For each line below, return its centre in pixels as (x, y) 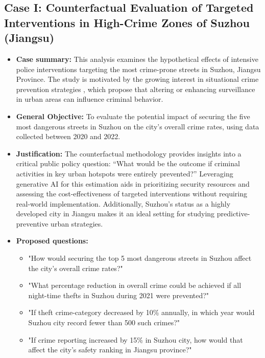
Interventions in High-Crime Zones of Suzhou (127, 22)
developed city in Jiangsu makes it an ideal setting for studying (115, 214)
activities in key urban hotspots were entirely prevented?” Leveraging (125, 173)
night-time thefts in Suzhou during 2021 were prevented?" (119, 295)
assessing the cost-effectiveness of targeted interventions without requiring (132, 194)
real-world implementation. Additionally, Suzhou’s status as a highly (123, 203)
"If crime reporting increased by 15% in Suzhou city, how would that (136, 339)
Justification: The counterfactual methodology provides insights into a (129, 153)
